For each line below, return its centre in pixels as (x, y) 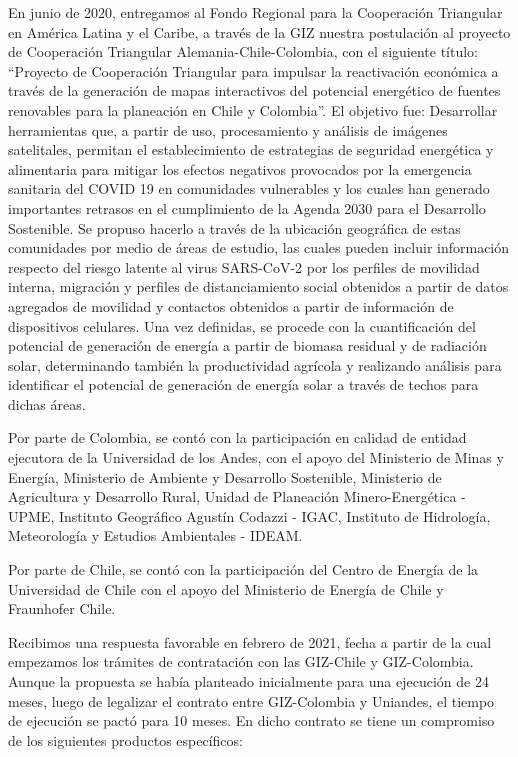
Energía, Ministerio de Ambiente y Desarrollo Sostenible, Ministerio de (225, 476)
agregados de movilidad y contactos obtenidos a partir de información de (231, 305)
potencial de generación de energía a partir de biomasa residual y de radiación (247, 345)
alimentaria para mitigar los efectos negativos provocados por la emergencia (240, 168)
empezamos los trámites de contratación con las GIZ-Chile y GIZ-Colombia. (241, 661)
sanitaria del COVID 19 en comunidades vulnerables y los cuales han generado (249, 188)
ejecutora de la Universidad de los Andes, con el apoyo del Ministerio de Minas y (256, 457)
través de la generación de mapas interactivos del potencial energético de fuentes (254, 90)
